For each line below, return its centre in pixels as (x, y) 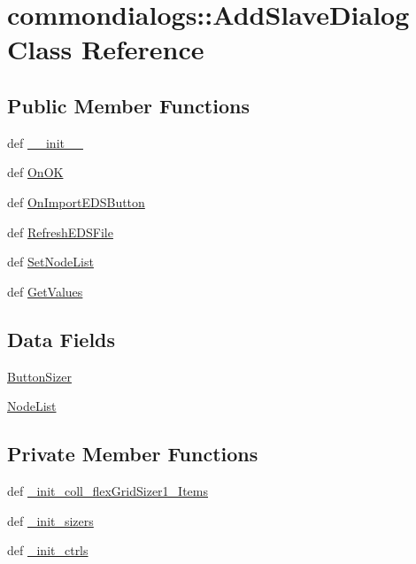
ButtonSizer (39, 376)
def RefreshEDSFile (60, 232)
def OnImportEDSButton (76, 201)
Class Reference (106, 49)
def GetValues (45, 291)
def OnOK (35, 172)
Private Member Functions (133, 454)
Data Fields (62, 339)
